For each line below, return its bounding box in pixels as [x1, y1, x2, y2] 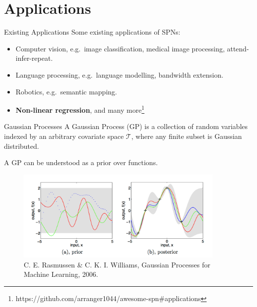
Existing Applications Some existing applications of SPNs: [4, 27, 180, 37]
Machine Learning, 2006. [24, 269, 98, 279]
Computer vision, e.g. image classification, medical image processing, [15, 43, 225, 53]
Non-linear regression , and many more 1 [15, 103, 145, 115]
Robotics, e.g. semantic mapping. [15, 86, 117, 96]
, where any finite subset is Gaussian [131, 131, 242, 141]
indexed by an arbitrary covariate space [4, 131, 124, 141]
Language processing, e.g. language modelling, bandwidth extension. [15, 69, 223, 80]
